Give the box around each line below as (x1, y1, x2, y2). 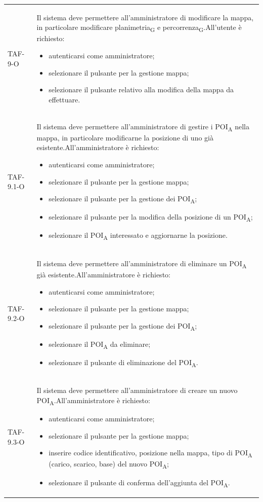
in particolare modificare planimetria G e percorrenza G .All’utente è (36, 22, 242, 34)
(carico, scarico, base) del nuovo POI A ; (49, 458, 169, 471)
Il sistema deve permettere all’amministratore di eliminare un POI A (36, 258, 247, 270)
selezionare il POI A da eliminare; (49, 338, 151, 350)
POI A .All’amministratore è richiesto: (36, 395, 150, 407)
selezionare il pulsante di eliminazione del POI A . (49, 356, 198, 369)
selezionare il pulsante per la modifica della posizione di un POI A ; (49, 211, 253, 224)
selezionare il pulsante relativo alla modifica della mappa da (49, 84, 234, 95)
